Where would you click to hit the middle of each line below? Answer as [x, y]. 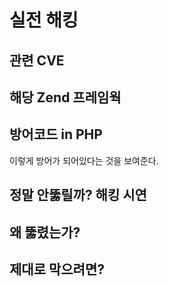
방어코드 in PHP [56, 134]
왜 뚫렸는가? [45, 232]
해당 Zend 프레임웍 [65, 97]
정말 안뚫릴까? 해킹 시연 [78, 195]
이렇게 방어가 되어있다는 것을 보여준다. [84, 160]
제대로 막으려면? [57, 269]
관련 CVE [37, 60]
